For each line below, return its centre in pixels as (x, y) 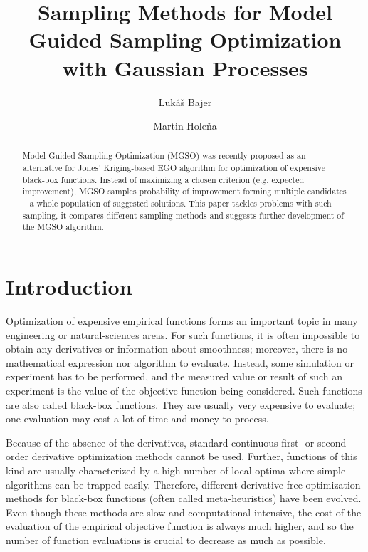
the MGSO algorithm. (63, 227)
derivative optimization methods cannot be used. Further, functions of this (194, 456)
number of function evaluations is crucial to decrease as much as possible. (166, 540)
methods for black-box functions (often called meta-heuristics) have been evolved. (184, 498)
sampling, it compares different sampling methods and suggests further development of (183, 215)
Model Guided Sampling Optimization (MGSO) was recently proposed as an (164, 156)
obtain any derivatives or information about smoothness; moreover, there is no (177, 349)
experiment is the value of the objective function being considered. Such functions (184, 390)
